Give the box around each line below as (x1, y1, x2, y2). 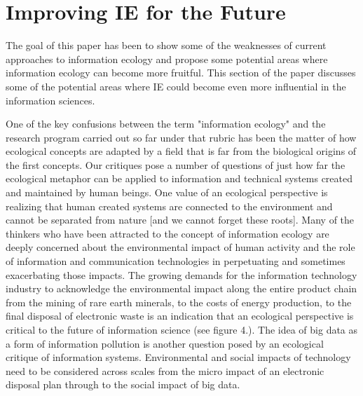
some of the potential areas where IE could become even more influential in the (6, 78, 346, 93)
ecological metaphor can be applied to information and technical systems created (6, 171, 352, 186)
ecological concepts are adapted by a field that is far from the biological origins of (6, 144, 357, 158)
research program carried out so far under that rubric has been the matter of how (6, 130, 357, 144)
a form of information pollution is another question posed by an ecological (6, 336, 324, 350)
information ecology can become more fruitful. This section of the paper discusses (6, 65, 356, 80)
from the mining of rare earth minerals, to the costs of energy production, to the (6, 294, 352, 309)
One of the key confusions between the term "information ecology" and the (6, 116, 326, 131)
